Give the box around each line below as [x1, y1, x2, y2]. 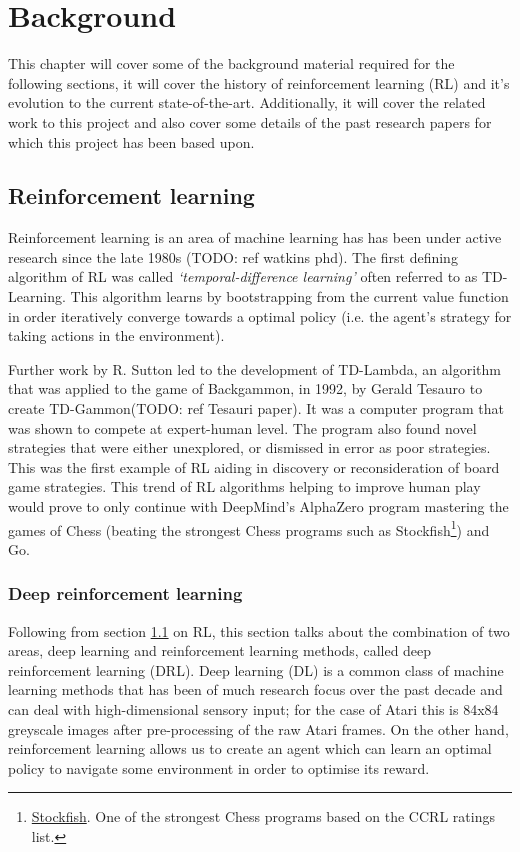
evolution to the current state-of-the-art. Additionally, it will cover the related [8, 92, 486, 113]
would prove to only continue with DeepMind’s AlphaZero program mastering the [8, 496, 509, 517]
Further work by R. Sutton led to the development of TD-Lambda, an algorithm [8, 358, 501, 379]
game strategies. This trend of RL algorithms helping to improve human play [8, 476, 481, 497]
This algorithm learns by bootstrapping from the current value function [70, 286, 509, 307]
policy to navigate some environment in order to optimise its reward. [8, 757, 430, 778]
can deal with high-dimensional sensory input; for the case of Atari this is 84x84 [8, 699, 499, 720]
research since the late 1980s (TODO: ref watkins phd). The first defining [8, 246, 458, 267]
